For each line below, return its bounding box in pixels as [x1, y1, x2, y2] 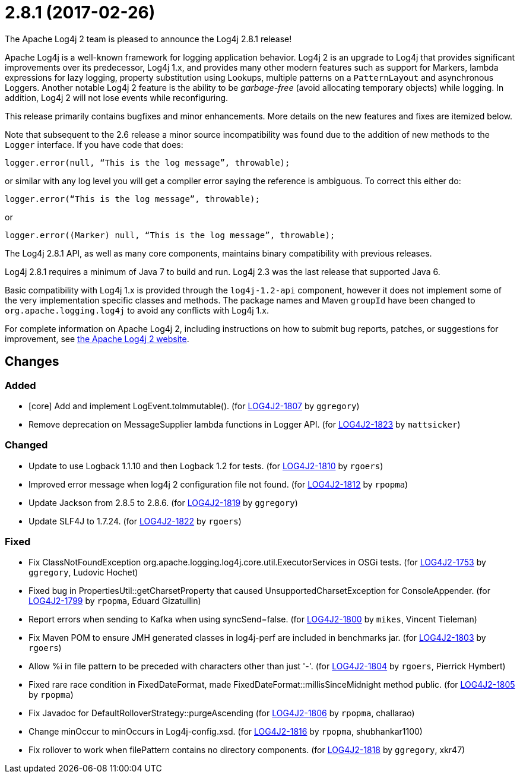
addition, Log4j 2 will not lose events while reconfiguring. [5, 92, 229, 103]
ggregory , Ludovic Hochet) [28, 567, 138, 578]
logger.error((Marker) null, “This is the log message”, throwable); [5, 230, 335, 240]
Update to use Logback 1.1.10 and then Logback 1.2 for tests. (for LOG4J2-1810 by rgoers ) [28, 460, 383, 471]
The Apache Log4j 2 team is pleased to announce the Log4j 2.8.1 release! [5, 33, 292, 44]
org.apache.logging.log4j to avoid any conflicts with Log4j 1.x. [5, 305, 269, 315]
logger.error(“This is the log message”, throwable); [5, 194, 260, 204]
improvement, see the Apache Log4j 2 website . [5, 333, 189, 344]
